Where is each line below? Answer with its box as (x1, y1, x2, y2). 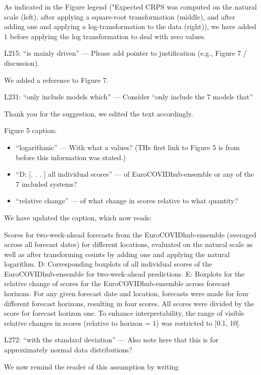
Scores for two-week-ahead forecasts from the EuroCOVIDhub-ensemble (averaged (4, 229, 256, 239)
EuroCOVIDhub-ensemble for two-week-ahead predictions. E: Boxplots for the (4, 268, 245, 279)
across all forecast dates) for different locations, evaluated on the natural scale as (4, 239, 253, 249)
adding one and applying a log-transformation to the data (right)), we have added (4, 21, 256, 32)
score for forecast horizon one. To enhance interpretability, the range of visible (4, 308, 244, 318)
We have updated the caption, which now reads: (4, 212, 152, 222)
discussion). (4, 57, 40, 68)
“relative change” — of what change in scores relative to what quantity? (16, 195, 238, 206)
